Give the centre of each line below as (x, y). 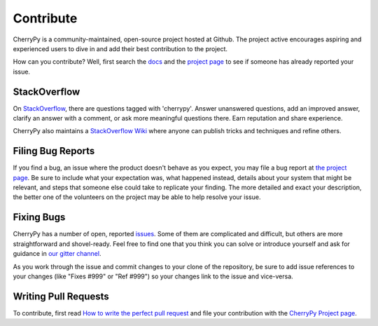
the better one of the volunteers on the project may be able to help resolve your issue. (137, 197)
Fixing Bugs (39, 217)
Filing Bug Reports (54, 151)
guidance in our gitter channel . (57, 254)
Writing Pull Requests (61, 296)
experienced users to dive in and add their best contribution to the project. (120, 48)
